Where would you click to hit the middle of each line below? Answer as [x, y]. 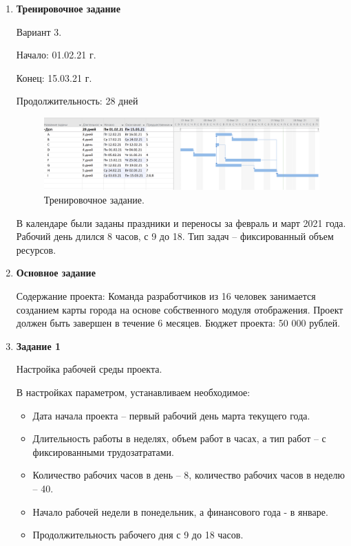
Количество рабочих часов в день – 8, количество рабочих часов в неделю [189, 475]
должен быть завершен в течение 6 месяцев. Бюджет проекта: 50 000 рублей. [178, 323]
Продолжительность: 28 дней [77, 101]
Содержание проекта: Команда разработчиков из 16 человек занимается [166, 296]
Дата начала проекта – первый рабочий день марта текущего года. [171, 415]
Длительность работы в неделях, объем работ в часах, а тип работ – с [179, 438]
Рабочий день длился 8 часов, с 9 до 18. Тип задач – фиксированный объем [175, 236]
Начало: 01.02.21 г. [56, 55]
